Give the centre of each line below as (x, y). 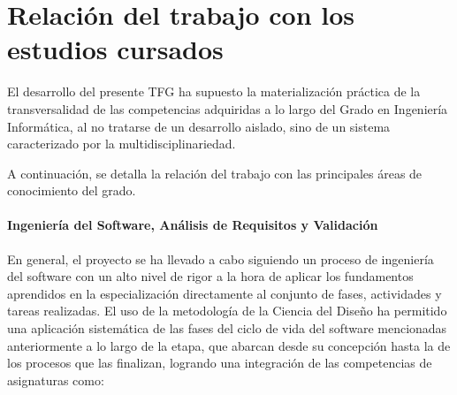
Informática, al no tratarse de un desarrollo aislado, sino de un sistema (199, 126)
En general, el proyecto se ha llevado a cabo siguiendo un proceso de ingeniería (221, 258)
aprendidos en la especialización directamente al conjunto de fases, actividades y (225, 293)
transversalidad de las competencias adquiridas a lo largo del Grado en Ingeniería (228, 108)
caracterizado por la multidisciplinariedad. (122, 144)
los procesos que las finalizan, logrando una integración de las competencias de (220, 363)
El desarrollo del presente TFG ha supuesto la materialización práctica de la (214, 91)
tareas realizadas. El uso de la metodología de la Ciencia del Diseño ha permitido (227, 311)
